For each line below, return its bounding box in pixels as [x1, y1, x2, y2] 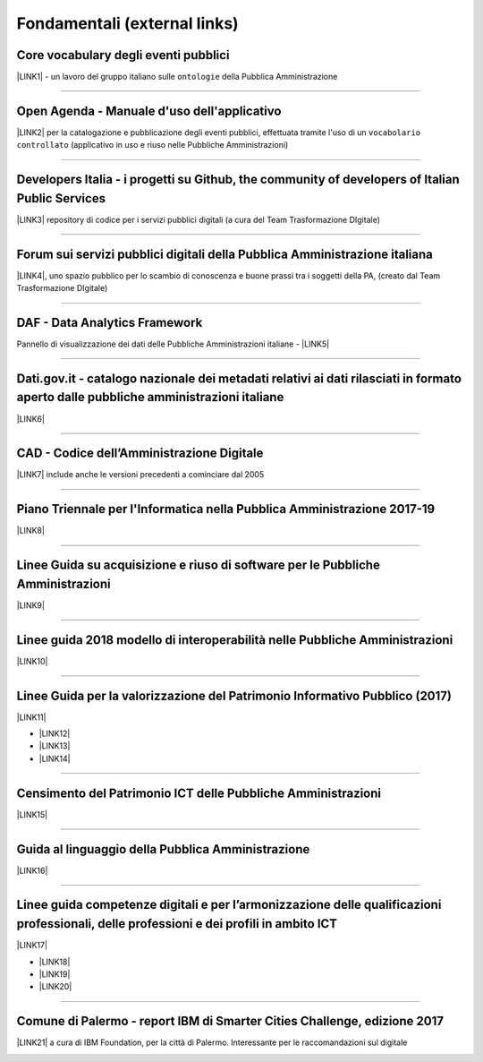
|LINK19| [38, 968, 71, 980]
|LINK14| [38, 753, 71, 764]
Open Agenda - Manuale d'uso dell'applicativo [16, 103, 282, 118]
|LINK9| [16, 600, 45, 611]
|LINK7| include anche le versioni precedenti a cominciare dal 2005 [16, 469, 265, 480]
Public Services [16, 191, 106, 206]
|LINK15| [16, 809, 48, 819]
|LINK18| [38, 956, 71, 967]
